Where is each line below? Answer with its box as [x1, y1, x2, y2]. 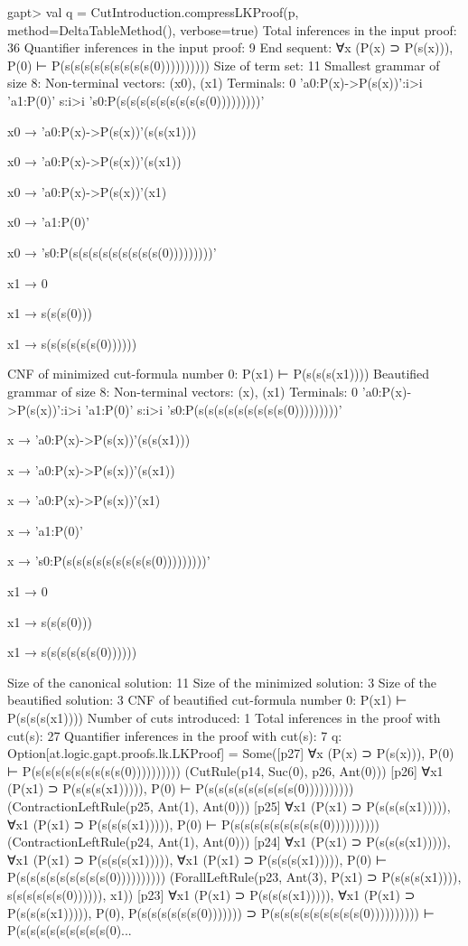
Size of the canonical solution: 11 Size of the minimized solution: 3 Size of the [7, 672, 436, 691]
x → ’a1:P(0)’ [7, 520, 83, 539]
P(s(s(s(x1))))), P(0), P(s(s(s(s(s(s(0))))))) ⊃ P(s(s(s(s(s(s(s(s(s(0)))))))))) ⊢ [7, 903, 435, 922]
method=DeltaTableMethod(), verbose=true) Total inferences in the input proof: [7, 20, 457, 39]
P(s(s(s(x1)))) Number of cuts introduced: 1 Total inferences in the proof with [7, 708, 441, 727]
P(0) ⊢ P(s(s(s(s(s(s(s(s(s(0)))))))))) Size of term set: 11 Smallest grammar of [7, 55, 440, 74]
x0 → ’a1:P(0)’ [7, 212, 89, 231]
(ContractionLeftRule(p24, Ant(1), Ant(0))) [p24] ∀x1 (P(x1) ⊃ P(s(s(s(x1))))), [7, 832, 451, 851]
